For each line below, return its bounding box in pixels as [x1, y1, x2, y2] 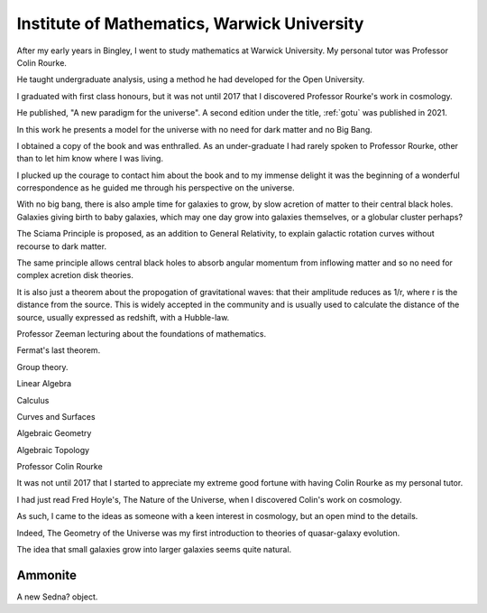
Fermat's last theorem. [16, 345, 101, 356]
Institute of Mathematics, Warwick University [16, 14, 364, 33]
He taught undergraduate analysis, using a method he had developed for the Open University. [16, 74, 365, 85]
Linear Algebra [16, 378, 72, 389]
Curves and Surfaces [16, 411, 96, 422]
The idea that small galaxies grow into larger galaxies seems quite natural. [16, 544, 292, 555]
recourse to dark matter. [16, 240, 107, 252]
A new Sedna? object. [16, 591, 98, 602]
